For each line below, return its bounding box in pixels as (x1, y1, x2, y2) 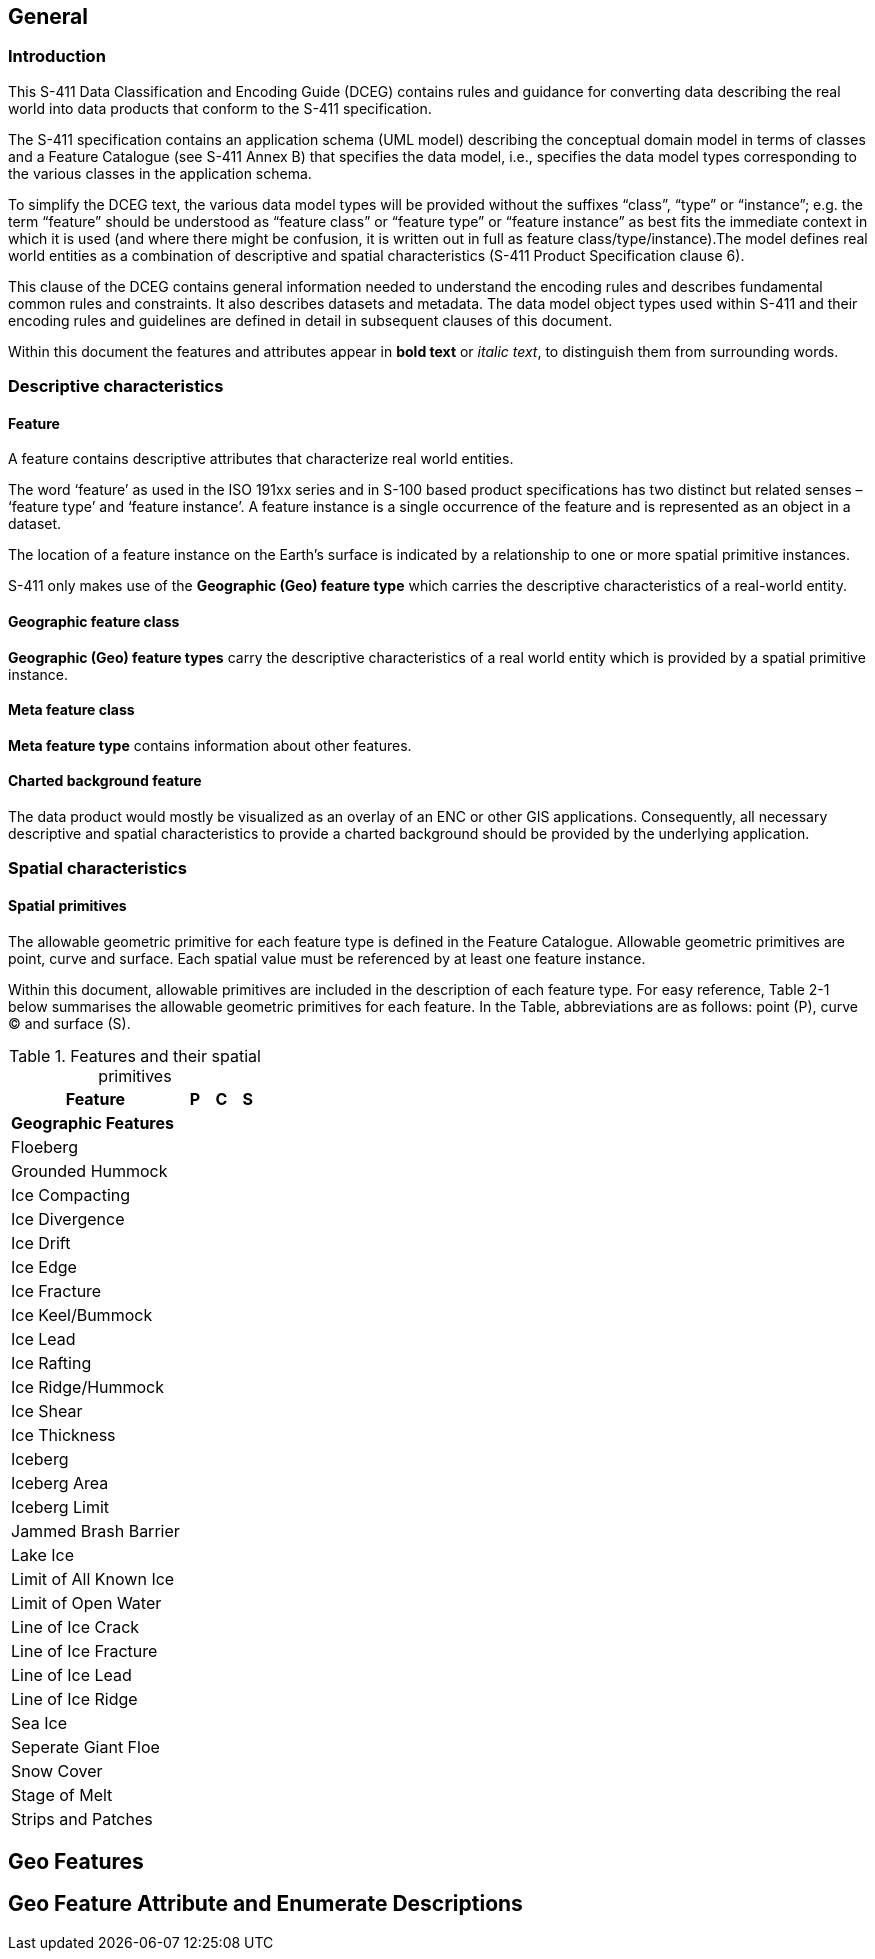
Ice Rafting (11, 1352, 92, 1373)
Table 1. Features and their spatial (9, 1045, 261, 1066)
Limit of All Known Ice (11, 1568, 175, 1589)
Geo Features (8, 1849, 144, 1875)
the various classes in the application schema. (8, 164, 312, 182)
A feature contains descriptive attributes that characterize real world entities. (8, 450, 514, 468)
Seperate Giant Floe (11, 1736, 160, 1757)
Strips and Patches (11, 1808, 153, 1829)
